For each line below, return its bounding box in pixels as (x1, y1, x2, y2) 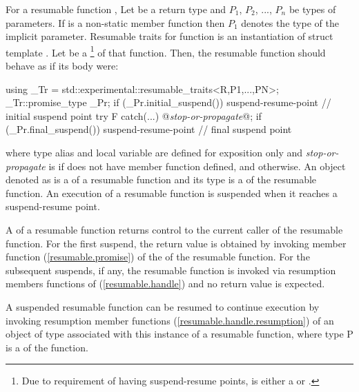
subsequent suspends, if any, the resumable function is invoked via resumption (6, 262, 336, 277)
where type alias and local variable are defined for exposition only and (6, 145, 303, 159)
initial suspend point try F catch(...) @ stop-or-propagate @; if (6, 108, 262, 123)
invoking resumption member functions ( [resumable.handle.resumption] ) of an (6, 313, 334, 327)
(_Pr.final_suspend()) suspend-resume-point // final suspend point (6, 122, 292, 136)
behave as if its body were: (6, 59, 119, 73)
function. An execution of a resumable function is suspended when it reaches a (6, 185, 338, 200)
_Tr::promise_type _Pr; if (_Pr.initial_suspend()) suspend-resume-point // (6, 95, 331, 110)
